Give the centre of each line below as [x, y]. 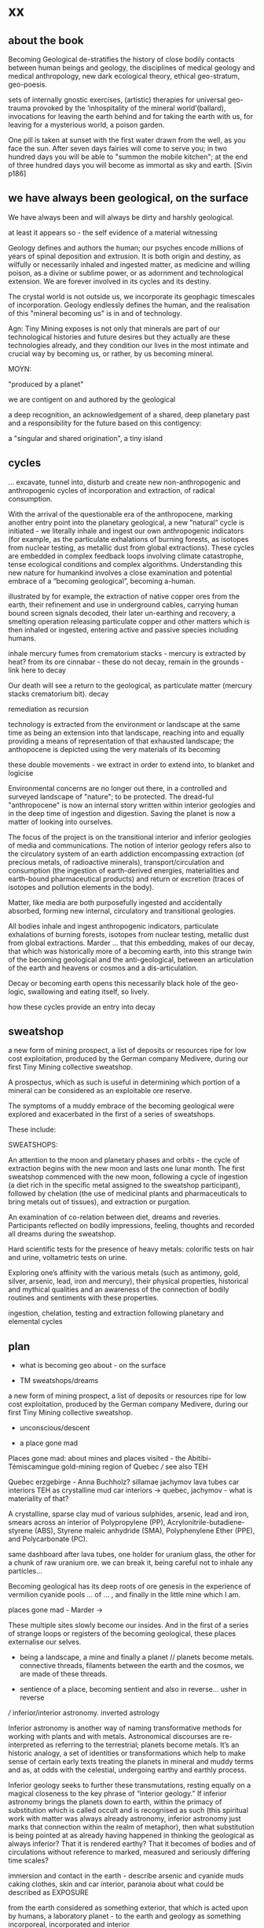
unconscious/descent [55, 1428]
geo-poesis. [27, 84]
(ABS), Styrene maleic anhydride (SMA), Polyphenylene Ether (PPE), [145, 1531]
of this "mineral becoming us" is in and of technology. [95, 313]
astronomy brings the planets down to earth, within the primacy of [115, 1802]
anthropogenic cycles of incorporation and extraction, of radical [112, 490]
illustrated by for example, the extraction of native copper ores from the [124, 596]
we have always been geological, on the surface [128, 198]
